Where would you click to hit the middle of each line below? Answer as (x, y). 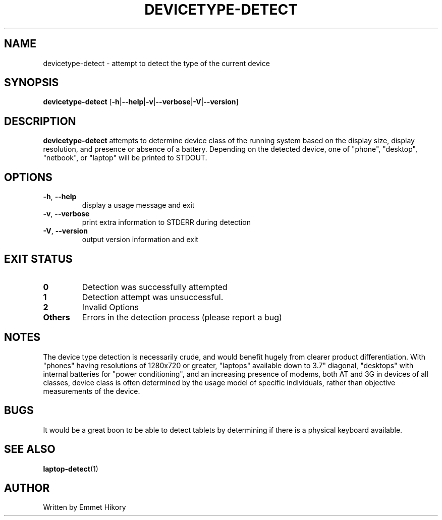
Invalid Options (110, 307)
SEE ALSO (30, 449)
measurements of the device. (92, 391)
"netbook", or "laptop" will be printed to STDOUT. (125, 158)
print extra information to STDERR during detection (167, 222)
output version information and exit (140, 240)
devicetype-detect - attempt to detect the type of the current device (156, 63)
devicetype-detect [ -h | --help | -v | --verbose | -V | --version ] (141, 102)
